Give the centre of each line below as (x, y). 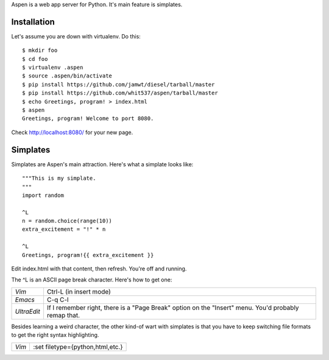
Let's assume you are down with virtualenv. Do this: (76, 36)
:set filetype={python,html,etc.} (78, 347)
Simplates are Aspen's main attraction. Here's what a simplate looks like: (102, 164)
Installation (33, 22)
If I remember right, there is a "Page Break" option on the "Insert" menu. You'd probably (173, 308)
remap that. (63, 315)
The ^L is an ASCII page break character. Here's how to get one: (92, 280)
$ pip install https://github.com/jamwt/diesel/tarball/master (119, 84)
